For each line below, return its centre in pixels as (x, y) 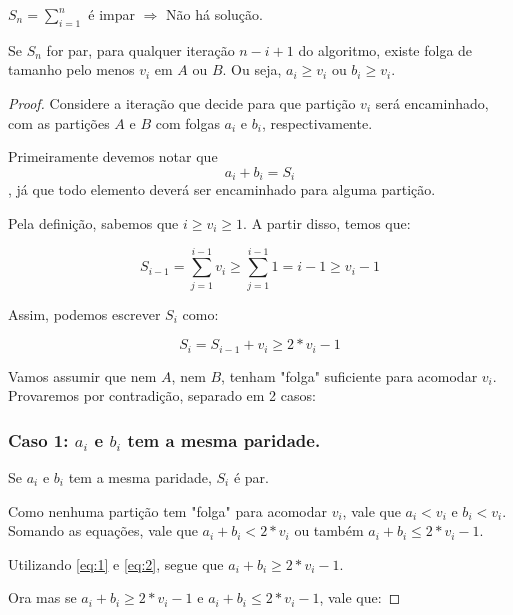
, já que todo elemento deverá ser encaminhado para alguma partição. (222, 189)
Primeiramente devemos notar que (113, 156)
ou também (329, 530)
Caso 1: (38, 439)
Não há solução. (214, 14)
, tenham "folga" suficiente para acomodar (349, 375)
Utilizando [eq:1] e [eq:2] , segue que (116, 563)
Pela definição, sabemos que (93, 222)
